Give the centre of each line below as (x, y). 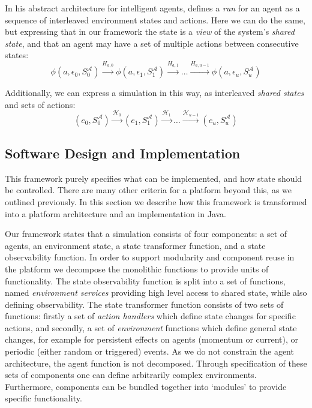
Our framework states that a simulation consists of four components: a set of (146, 234)
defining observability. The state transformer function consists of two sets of (144, 304)
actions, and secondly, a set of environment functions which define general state (151, 327)
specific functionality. (43, 398)
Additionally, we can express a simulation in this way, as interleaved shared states (154, 93)
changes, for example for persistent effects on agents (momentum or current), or (152, 339)
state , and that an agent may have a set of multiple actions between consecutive (152, 43)
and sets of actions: (40, 104)
